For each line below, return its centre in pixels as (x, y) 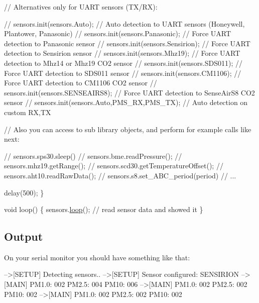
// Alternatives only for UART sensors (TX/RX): (81, 7)
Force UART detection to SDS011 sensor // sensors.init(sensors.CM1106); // (123, 73)
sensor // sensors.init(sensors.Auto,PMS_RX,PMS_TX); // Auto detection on (126, 102)
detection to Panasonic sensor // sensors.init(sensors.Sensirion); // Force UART (127, 43)
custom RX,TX (28, 112)
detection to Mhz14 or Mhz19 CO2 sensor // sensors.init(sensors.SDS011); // (123, 63)
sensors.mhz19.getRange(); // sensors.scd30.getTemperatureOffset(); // (114, 166)
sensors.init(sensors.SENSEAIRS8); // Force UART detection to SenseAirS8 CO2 (129, 92)
